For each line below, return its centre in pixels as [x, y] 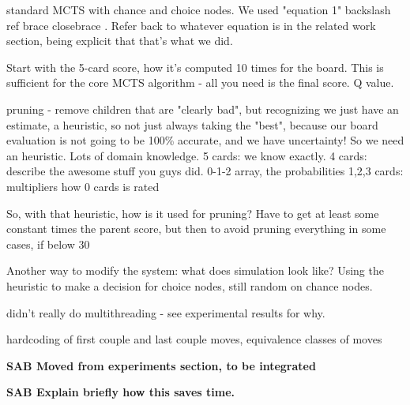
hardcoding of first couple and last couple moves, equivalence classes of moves [194, 339]
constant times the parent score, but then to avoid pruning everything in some [196, 229]
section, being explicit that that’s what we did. [120, 41]
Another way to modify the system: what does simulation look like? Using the [195, 270]
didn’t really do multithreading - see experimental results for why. [166, 312]
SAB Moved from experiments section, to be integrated [161, 365]
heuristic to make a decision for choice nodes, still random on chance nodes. [190, 285]
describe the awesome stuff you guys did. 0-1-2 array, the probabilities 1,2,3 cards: [205, 171]
